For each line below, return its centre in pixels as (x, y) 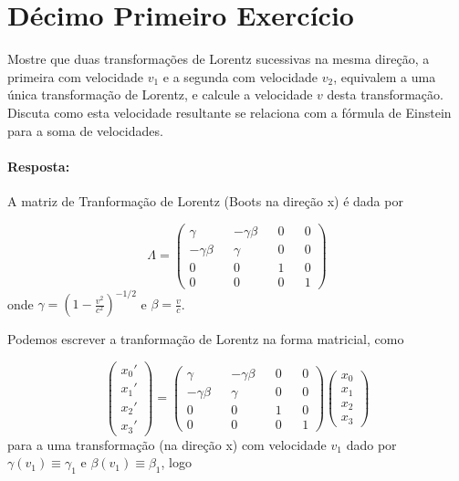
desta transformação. (385, 94)
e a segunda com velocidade (240, 76)
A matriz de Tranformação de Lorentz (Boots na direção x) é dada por (205, 200)
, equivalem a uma (385, 76)
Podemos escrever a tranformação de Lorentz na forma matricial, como (206, 339)
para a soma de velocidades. (85, 130)
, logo (176, 462)
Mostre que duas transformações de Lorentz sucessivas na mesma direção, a (219, 59)
